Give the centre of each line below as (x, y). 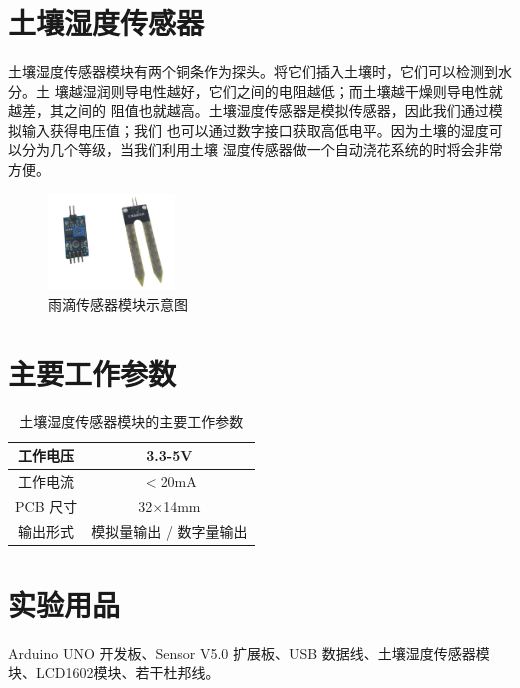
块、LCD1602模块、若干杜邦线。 (114, 672)
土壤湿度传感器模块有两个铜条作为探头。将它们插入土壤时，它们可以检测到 (253, 70)
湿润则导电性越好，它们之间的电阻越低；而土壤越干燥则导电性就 (292, 90)
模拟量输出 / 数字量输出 (169, 530)
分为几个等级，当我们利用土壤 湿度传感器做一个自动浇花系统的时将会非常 (262, 149)
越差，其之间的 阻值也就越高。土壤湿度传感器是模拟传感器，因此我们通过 (248, 110)
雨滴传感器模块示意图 (118, 303)
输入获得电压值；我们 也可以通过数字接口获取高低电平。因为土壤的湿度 (255, 129)
